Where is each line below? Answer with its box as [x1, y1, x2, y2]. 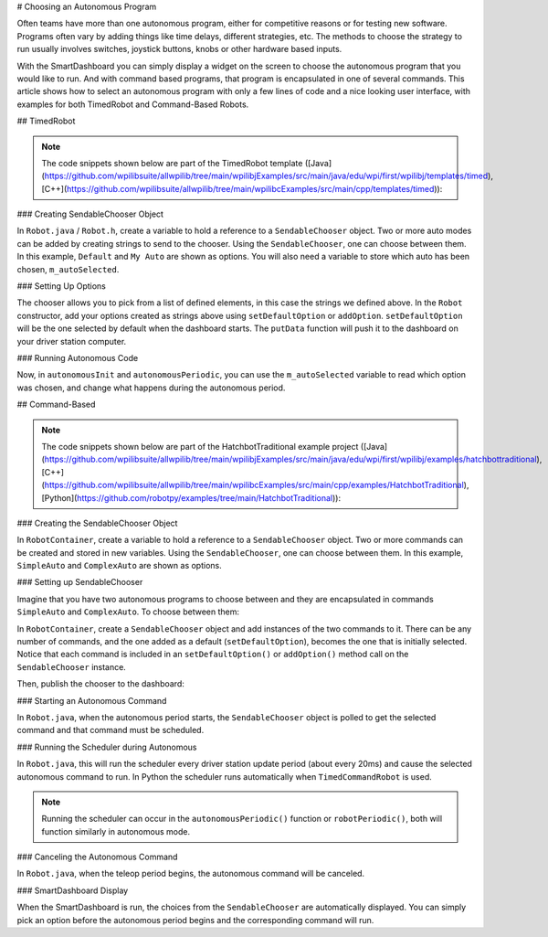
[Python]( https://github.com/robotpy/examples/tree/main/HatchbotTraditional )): [41, 492, 342, 503]
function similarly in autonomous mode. [41, 825, 191, 836]
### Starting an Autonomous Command [16, 695, 167, 706]
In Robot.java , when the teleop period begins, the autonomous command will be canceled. [16, 868, 365, 879]
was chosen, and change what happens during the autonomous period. [16, 382, 286, 393]
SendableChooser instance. [16, 661, 127, 672]
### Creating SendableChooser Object [16, 208, 164, 219]
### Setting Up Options [16, 281, 107, 292]
